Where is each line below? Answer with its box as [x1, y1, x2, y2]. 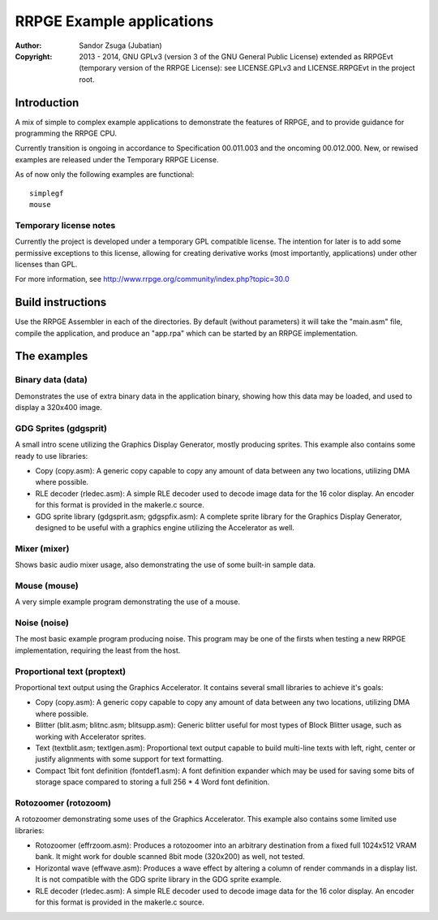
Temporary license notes [15, 219, 116, 231]
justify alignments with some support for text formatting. [35, 754, 224, 764]
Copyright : [15, 51, 53, 61]
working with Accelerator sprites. [35, 732, 146, 741]
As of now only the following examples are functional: [15, 170, 195, 179]
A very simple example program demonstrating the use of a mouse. [15, 597, 241, 607]
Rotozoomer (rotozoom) [15, 797, 111, 808]
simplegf [29, 188, 64, 198]
